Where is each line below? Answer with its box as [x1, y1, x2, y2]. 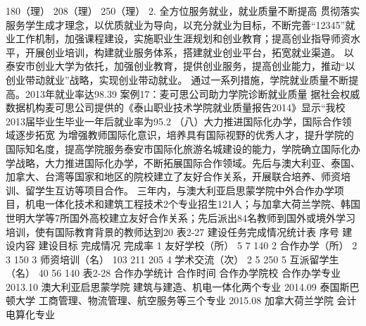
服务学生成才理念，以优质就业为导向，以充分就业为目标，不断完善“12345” [6, 17, 346, 32]
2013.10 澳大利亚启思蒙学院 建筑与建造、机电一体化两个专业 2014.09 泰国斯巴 [6, 279, 360, 294]
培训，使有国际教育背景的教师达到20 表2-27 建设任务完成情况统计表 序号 [6, 224, 339, 239]
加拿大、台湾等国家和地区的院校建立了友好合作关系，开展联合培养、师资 [6, 169, 341, 184]
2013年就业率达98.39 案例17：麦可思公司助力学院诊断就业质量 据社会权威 [25, 86, 360, 101]
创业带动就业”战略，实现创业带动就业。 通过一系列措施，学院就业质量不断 [6, 72, 349, 87]
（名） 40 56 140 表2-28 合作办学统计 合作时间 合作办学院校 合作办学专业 [6, 265, 341, 280]
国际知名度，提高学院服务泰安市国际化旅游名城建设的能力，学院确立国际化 [6, 141, 351, 156]
